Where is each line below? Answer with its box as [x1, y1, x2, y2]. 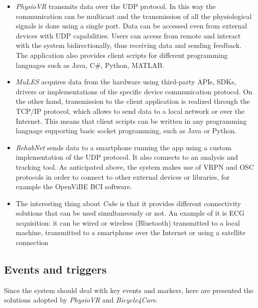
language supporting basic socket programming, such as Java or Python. [15, 125, 237, 136]
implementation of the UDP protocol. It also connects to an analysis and [15, 152, 238, 162]
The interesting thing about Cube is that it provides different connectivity [15, 198, 241, 208]
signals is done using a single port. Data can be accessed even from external [15, 20, 247, 31]
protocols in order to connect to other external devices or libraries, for [15, 171, 230, 182]
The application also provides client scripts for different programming [15, 49, 228, 60]
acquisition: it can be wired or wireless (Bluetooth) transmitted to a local [15, 217, 240, 228]
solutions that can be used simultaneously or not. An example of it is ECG [15, 208, 245, 218]
